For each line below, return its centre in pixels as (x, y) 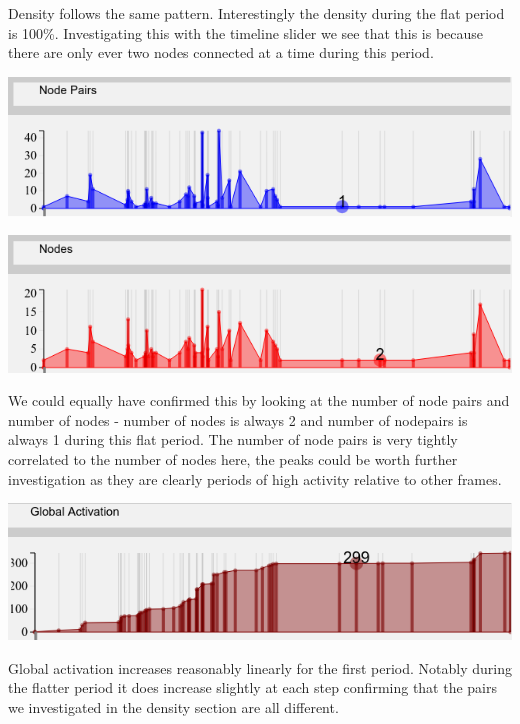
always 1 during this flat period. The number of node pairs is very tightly (233, 439)
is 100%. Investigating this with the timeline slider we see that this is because (246, 32)
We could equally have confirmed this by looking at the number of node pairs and (259, 400)
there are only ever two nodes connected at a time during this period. (221, 52)
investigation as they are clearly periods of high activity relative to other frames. (255, 478)
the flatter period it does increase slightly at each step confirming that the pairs (253, 687)
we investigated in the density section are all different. (173, 707)
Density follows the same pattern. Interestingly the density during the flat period (256, 13)
